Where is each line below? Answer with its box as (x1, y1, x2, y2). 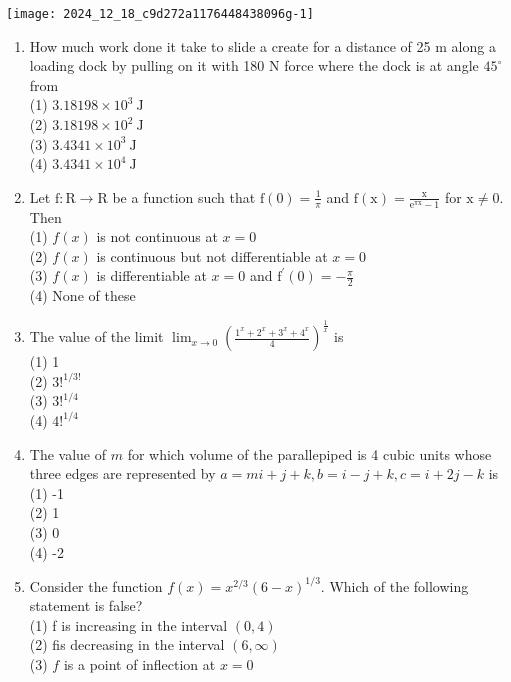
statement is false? (29, 595, 143, 616)
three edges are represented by (29, 463, 216, 484)
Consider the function (29, 575, 163, 596)
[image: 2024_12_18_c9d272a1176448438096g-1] (6, 7, 314, 21)
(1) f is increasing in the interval (29, 614, 228, 635)
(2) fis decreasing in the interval (29, 634, 225, 655)
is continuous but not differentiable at (96, 245, 328, 266)
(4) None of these (29, 285, 136, 306)
